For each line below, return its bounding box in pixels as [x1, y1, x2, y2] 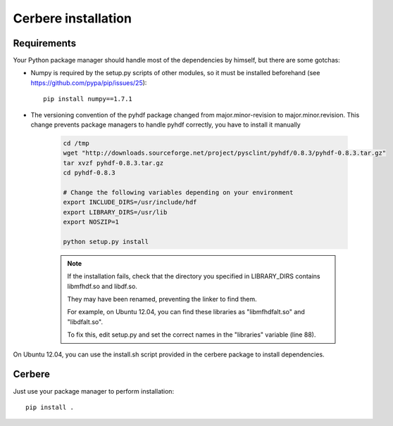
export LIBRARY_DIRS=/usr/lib [63, 208, 168, 216]
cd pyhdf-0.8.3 [63, 169, 116, 177]
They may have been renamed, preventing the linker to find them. [67, 295, 257, 304]
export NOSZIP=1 [63, 218, 120, 226]
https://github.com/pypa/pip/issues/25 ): [30, 78, 147, 87]
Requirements [13, 37, 77, 49]
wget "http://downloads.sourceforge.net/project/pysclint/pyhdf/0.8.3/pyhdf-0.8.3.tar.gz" [63, 149, 387, 157]
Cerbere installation [13, 11, 132, 26]
